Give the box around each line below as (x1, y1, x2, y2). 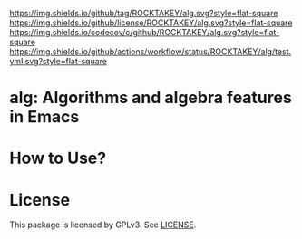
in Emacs (9, 107, 80, 128)
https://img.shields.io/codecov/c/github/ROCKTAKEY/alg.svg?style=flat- (9, 27, 280, 37)
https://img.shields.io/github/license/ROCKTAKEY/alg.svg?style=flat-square (9, 17, 293, 28)
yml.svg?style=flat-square (9, 56, 107, 66)
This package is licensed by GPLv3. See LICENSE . (9, 219, 197, 230)
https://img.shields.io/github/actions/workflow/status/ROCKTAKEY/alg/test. (9, 46, 292, 57)
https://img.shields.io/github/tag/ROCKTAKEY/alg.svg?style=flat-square (9, 8, 278, 18)
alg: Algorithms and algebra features (9, 88, 292, 108)
